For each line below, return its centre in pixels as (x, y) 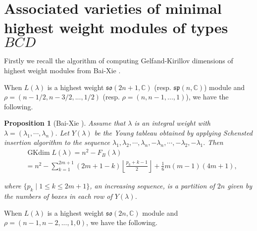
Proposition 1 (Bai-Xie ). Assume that (65, 123)
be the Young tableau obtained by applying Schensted (173, 132)
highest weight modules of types (116, 27)
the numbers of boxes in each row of (58, 196)
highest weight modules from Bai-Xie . (62, 70)
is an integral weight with (173, 123)
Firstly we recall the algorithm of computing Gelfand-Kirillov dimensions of (119, 61)
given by (240, 186)
